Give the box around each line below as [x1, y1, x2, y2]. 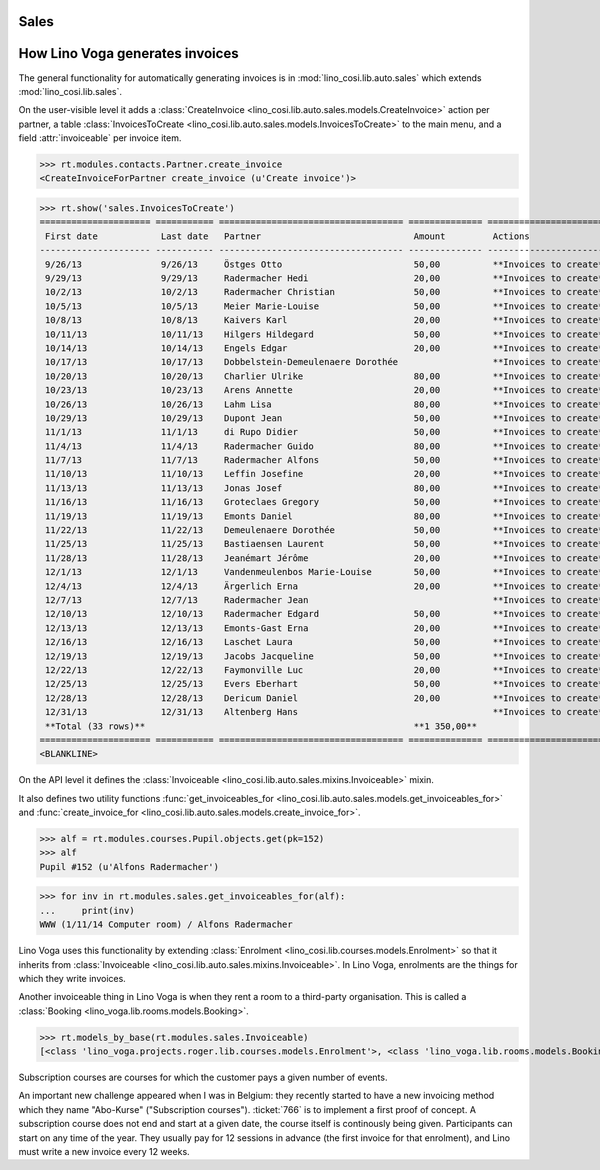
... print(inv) [39, 905, 135, 916]
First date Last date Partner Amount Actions [45, 230, 530, 242]
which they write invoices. [18, 972, 127, 984]
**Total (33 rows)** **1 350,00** [45, 720, 478, 732]
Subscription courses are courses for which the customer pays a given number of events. [18, 1071, 388, 1084]
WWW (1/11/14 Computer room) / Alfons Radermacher [39, 919, 294, 930]
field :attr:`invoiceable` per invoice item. [18, 132, 182, 144]
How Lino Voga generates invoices [18, 45, 239, 62]
